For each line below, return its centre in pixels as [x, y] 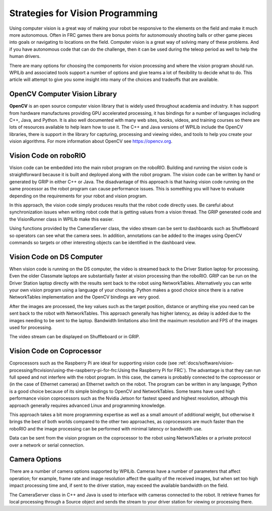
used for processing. [31, 327]
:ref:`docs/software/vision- [206, 363]
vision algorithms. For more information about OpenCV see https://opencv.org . [91, 141]
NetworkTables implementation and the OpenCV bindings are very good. [85, 297]
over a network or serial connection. [47, 445]
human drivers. [25, 56]
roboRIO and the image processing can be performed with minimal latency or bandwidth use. [106, 428]
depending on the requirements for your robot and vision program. [78, 196]
